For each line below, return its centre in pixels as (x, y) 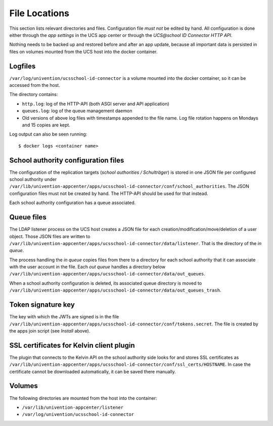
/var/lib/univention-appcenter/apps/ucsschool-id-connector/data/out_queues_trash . (115, 290)
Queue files (28, 217)
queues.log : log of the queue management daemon (77, 111)
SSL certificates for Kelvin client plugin (72, 345)
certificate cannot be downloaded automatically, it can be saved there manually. (93, 371)
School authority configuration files (67, 160)
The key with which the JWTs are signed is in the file (64, 317)
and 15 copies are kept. (46, 125)
